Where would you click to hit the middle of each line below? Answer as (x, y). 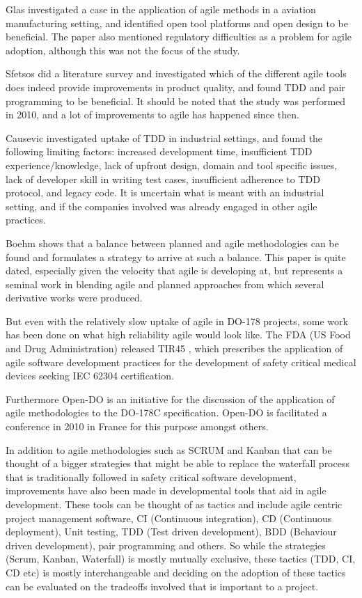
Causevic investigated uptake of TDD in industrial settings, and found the (164, 137)
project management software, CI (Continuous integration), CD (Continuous (169, 518)
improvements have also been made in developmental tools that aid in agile (166, 490)
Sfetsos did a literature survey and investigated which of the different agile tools (176, 73)
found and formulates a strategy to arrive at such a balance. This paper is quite (176, 257)
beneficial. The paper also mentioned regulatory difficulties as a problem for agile (179, 37)
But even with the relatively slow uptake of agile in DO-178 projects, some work (177, 321)
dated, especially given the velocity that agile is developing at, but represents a (174, 270)
